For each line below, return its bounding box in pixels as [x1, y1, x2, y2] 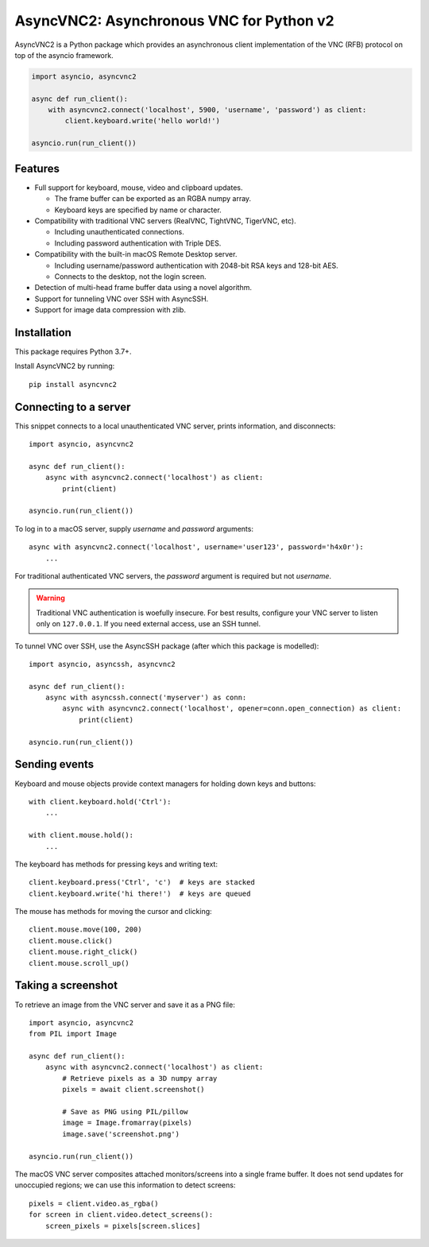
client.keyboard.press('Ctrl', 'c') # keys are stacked [29, 878, 256, 887]
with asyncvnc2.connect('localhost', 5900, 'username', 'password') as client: [48, 106, 367, 114]
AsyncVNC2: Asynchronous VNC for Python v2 [14, 12, 334, 29]
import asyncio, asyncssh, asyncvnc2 [29, 660, 176, 668]
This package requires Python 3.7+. [14, 347, 132, 356]
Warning [36, 593, 65, 603]
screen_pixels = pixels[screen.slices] [44, 1221, 201, 1230]
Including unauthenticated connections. [54, 227, 184, 237]
